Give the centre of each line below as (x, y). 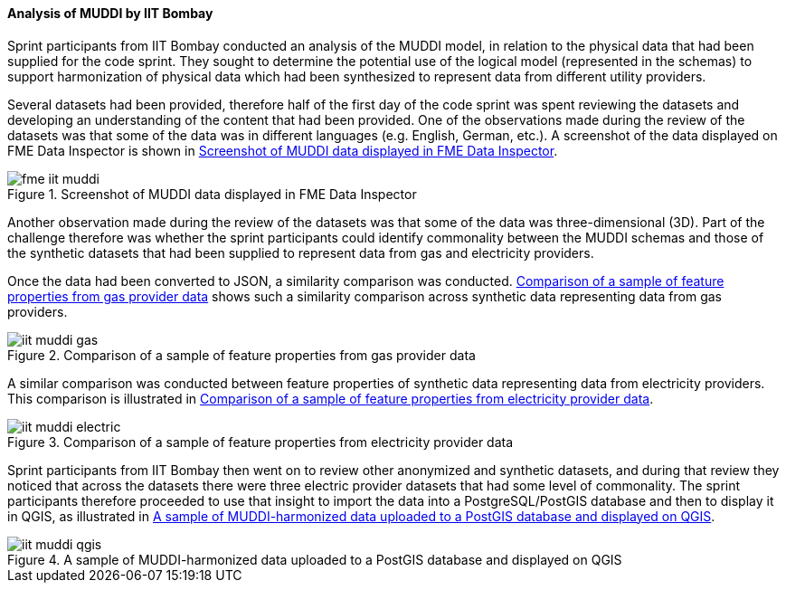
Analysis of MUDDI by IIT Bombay (110, 13)
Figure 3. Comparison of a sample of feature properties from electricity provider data (260, 442)
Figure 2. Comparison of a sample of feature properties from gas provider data (241, 355)
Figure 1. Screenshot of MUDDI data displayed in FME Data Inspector (212, 194)
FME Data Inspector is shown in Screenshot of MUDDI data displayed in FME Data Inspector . (283, 150)
